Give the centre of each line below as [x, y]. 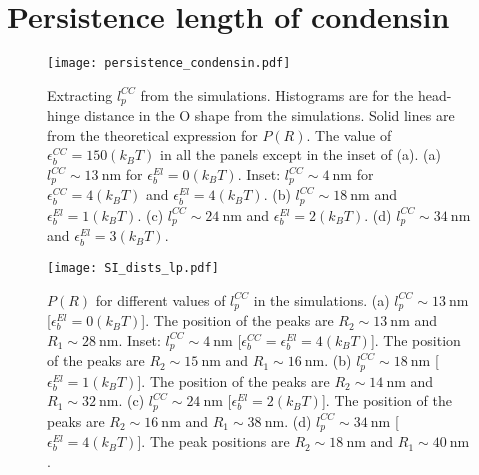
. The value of [349, 134]
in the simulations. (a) [321, 299]
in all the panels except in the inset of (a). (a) [300, 154]
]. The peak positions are [213, 441]
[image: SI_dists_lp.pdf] [133, 267]
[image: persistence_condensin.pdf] [169, 63]
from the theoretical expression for [152, 134]
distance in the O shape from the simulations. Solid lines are [269, 115]
